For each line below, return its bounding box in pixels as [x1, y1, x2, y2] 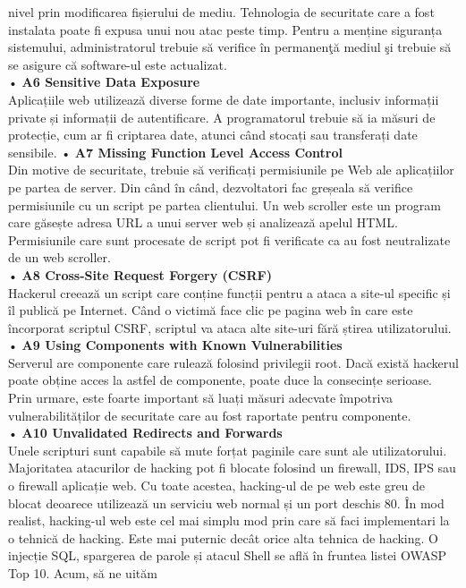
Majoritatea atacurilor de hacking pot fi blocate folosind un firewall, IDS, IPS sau [8, 458, 456, 477]
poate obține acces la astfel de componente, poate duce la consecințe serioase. [8, 371, 433, 389]
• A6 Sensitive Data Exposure [8, 72, 200, 91]
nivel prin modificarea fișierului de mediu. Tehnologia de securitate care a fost [8, 3, 435, 21]
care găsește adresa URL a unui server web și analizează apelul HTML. [8, 213, 398, 232]
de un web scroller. [8, 248, 111, 267]
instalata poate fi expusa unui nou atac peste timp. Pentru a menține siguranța [8, 20, 443, 38]
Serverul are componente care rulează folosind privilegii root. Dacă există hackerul [8, 353, 459, 371]
